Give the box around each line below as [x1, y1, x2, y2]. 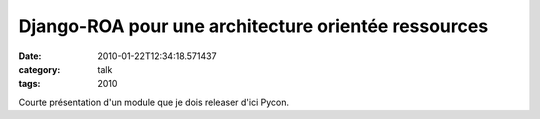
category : [18, 63, 61, 75]
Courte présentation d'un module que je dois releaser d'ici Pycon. [18, 96, 290, 108]
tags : [18, 78, 41, 90]
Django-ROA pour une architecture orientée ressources [18, 15, 489, 37]
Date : [18, 50, 42, 62]
